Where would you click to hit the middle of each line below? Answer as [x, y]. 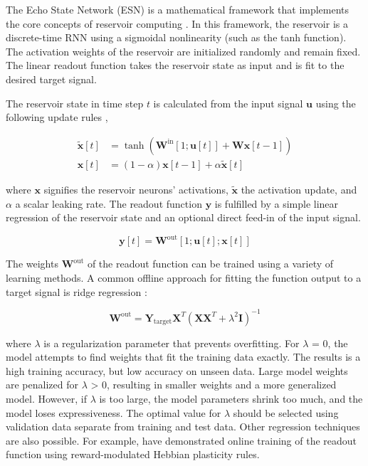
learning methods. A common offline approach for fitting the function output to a [184, 277]
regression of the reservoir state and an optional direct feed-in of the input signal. [183, 217]
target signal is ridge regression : [77, 291]
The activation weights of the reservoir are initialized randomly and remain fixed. [183, 51]
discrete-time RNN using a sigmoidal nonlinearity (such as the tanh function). [176, 37]
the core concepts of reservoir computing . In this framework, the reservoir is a [177, 23]
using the [336, 103]
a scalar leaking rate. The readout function [109, 203]
